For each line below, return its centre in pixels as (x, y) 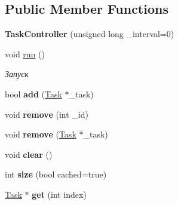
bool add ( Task (33, 94)
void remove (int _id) (47, 114)
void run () (25, 53)
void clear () (29, 154)
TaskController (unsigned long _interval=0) (90, 34)
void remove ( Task (41, 134)
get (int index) (59, 194)
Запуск (17, 74)
